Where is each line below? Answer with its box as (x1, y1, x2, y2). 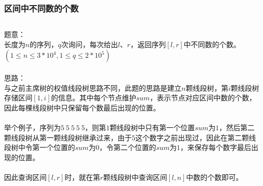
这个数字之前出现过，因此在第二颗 (135, 132, 249, 142)
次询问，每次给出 (61, 39, 118, 49)
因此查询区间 (4, 171, 47, 182)
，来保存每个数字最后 (180, 142, 251, 153)
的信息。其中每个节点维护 (51, 92, 136, 103)
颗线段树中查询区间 (103, 171, 167, 182)
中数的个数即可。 (186, 171, 243, 182)
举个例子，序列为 (4, 122, 61, 132)
